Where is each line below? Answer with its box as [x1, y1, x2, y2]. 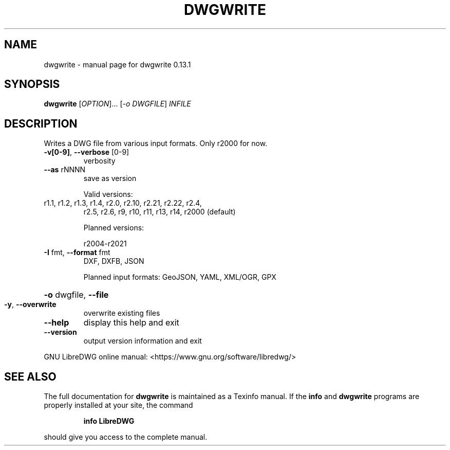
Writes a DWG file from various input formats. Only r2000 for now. [44, 139, 268, 148]
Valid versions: [83, 190, 133, 199]
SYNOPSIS [4, 78, 60, 91]
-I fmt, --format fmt [44, 248, 110, 257]
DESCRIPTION [4, 117, 78, 130]
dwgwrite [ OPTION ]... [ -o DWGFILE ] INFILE [44, 99, 191, 109]
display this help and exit [83, 317, 179, 328]
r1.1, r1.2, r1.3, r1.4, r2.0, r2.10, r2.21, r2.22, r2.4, [44, 199, 202, 208]
